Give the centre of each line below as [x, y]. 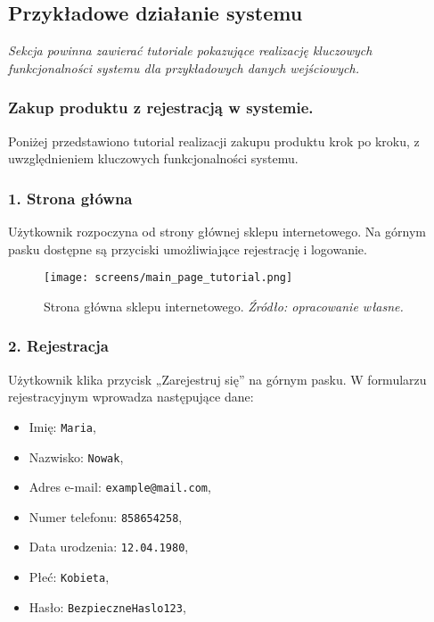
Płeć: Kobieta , [69, 577]
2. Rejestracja [58, 346]
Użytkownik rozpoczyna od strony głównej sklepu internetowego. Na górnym [217, 232]
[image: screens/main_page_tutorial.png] [168, 278]
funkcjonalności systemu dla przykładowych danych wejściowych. [184, 67]
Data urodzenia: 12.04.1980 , [109, 547]
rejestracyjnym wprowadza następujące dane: [131, 397]
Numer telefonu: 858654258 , [106, 516]
